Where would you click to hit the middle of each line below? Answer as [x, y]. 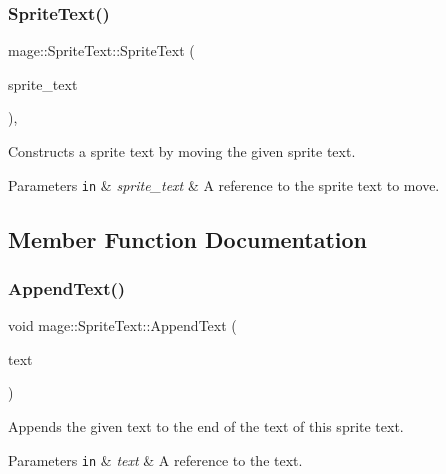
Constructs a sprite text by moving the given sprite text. [182, 151]
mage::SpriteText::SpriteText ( [101, 50]
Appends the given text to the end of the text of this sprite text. [206, 426]
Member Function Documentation [188, 238]
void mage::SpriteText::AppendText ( [122, 325]
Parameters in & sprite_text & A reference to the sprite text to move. [224, 184]
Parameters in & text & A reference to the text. [155, 459]
